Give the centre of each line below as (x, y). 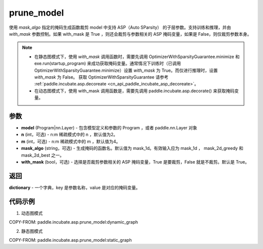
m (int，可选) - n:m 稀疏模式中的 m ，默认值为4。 (71, 141)
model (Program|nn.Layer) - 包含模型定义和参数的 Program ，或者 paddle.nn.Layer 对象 (109, 127)
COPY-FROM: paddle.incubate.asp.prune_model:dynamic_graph (74, 222)
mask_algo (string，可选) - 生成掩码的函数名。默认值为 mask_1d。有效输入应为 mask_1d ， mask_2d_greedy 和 (132, 148)
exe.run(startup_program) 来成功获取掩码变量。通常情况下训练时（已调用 (108, 63)
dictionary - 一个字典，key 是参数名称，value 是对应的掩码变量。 (75, 187)
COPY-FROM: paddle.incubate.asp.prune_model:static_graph (70, 240)
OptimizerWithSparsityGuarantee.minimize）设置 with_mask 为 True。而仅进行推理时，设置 (126, 70)
